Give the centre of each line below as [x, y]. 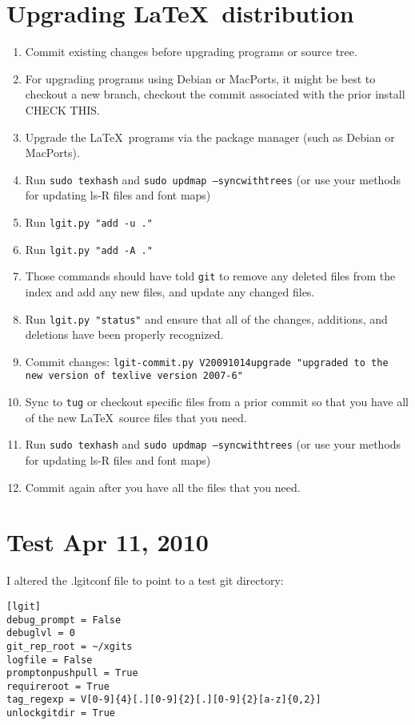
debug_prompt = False [64, 620]
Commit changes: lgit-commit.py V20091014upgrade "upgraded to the [207, 361]
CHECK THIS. [62, 109]
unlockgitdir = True [61, 713]
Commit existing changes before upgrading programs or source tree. [191, 52]
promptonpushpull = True [72, 673]
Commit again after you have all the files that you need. [163, 487]
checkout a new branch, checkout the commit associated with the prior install [215, 94]
